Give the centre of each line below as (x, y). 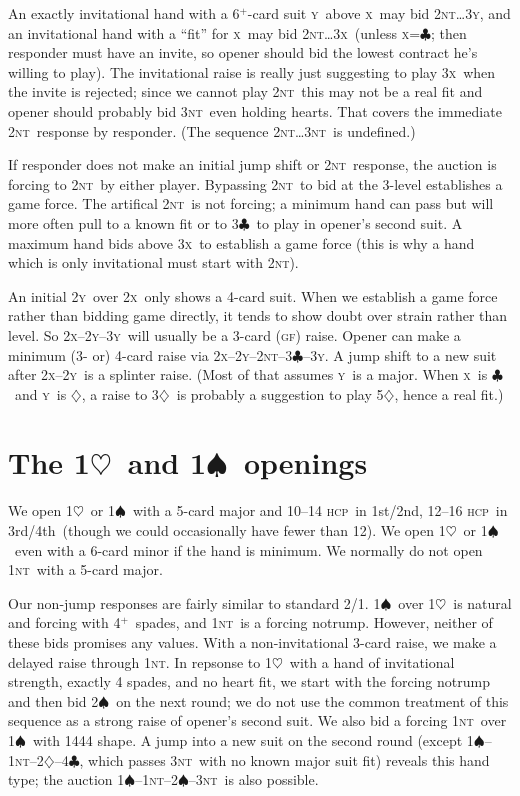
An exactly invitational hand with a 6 (124, 13)
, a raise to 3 (120, 393)
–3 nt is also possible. (253, 779)
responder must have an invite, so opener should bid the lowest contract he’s (243, 52)
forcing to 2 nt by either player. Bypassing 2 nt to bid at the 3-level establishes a (255, 183)
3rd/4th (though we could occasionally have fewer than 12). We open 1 (227, 530)
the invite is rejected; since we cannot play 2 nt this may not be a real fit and (245, 91)
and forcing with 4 (64, 622)
